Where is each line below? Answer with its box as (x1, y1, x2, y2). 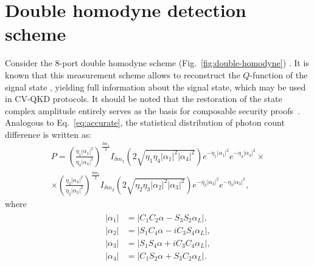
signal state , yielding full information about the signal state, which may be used (5, 80, 306, 93)
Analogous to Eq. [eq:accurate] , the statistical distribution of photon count (5, 116, 285, 129)
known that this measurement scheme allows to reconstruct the (5, 68, 240, 81)
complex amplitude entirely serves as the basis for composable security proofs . (5, 104, 300, 117)
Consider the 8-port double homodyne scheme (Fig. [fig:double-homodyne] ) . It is (5, 56, 309, 69)
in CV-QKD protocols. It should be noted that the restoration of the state (5, 92, 282, 105)
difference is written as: (5, 128, 92, 140)
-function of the (249, 68, 308, 81)
